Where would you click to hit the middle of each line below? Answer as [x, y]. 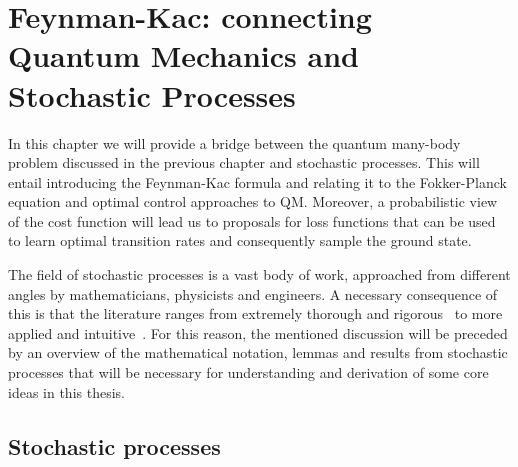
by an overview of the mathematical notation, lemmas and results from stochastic [258, 352]
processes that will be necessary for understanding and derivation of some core [248, 372]
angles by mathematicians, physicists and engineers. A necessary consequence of [253, 293]
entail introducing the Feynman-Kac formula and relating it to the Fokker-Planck [257, 181]
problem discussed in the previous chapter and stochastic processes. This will [244, 162]
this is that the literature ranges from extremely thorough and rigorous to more [255, 313]
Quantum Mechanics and [183, 55]
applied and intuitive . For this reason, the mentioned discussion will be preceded [258, 332]
